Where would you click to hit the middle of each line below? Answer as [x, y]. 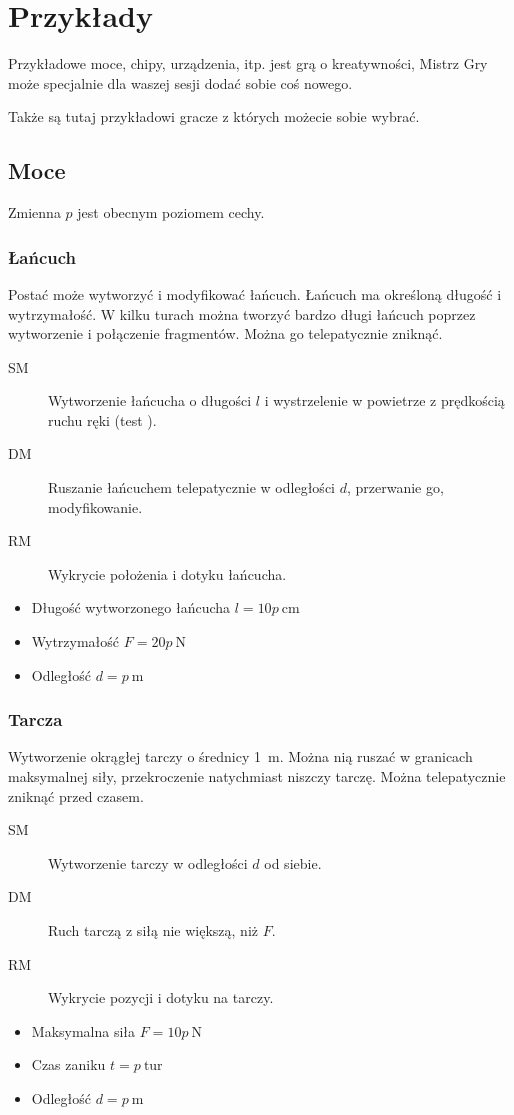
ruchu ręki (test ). [102, 419]
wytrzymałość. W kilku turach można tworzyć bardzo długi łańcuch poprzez [242, 313]
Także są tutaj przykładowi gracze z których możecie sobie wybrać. [214, 116]
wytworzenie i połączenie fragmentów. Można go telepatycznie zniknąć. [225, 333]
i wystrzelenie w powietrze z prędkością [384, 400]
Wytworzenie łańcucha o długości [150, 400]
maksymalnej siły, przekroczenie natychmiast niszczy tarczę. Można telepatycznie [257, 776]
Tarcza [35, 719]
